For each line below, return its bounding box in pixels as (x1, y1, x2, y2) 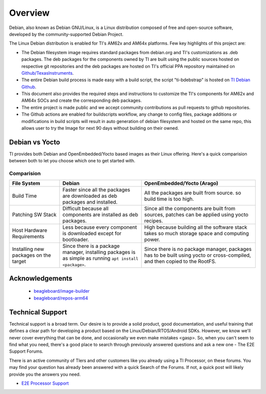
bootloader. (62, 236, 89, 243)
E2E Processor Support (21, 380, 69, 386)
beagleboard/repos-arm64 (33, 295, 88, 301)
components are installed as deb (62, 212, 138, 218)
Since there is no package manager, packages (144, 246, 252, 253)
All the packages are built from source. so (144, 189, 241, 196)
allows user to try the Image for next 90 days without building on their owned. (21, 125, 179, 131)
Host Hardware (12, 227, 47, 234)
